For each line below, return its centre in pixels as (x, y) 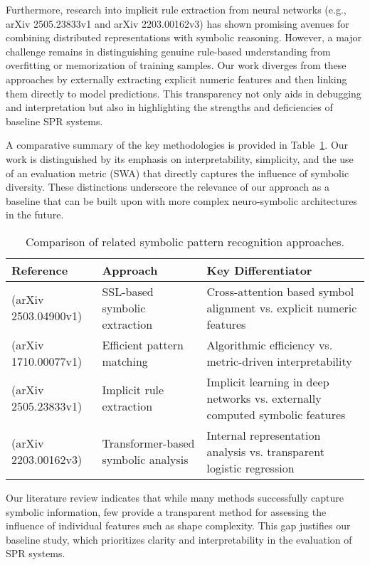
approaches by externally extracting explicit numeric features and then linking (176, 79)
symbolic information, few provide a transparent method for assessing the (166, 511)
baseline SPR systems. (54, 121)
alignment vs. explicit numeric (282, 307)
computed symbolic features (276, 414)
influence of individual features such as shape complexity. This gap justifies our (178, 526)
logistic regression (250, 468)
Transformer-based (148, 443)
